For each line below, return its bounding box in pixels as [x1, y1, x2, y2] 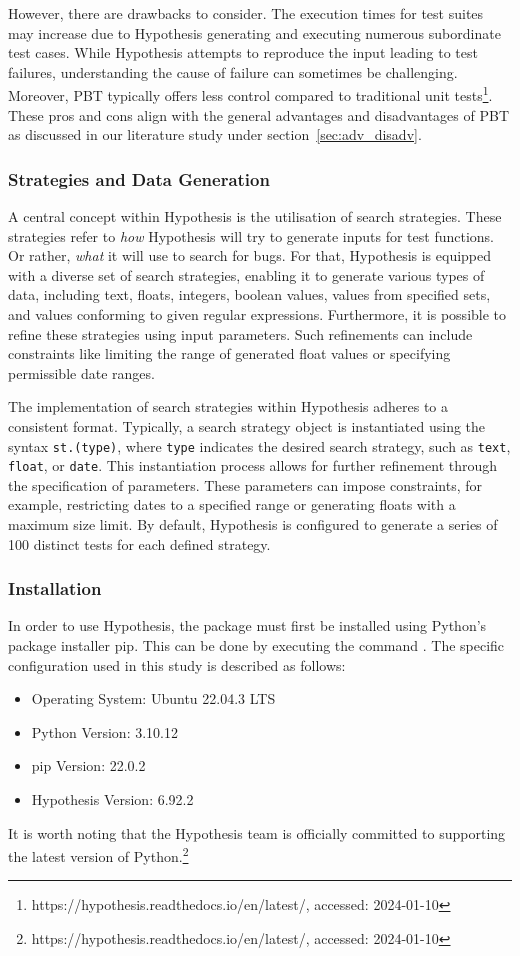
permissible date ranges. [8, 362, 155, 383]
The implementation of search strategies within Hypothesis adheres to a [8, 396, 448, 417]
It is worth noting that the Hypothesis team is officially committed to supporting [8, 822, 506, 843]
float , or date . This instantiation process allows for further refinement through [8, 455, 498, 476]
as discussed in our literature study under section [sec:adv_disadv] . [8, 124, 422, 145]
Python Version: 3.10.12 [31, 721, 178, 742]
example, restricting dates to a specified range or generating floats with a [8, 494, 456, 515]
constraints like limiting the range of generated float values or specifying [8, 343, 451, 364]
